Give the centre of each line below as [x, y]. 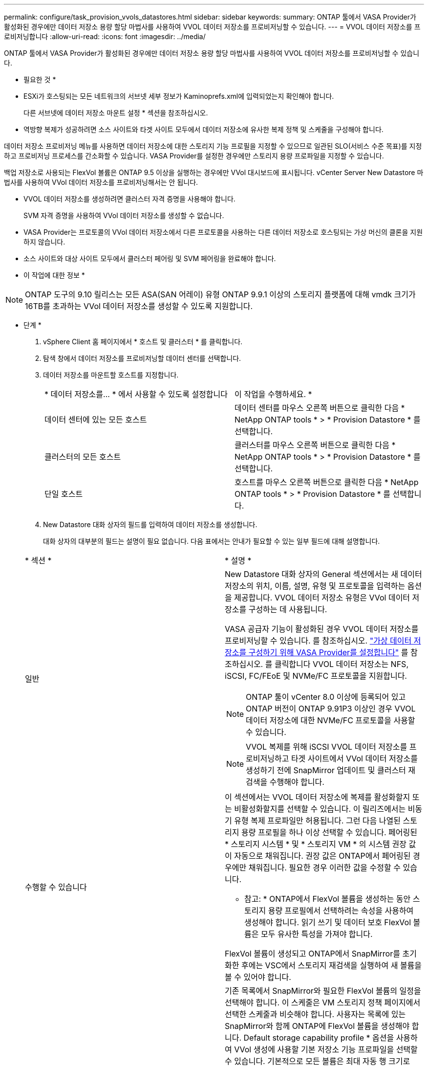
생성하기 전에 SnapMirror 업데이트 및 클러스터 [326, 770]
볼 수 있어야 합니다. [258, 977]
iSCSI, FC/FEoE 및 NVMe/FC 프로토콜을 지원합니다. [316, 676]
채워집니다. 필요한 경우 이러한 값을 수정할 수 [324, 868]
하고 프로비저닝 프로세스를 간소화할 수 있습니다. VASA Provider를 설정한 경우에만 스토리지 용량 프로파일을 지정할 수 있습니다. [194, 156]
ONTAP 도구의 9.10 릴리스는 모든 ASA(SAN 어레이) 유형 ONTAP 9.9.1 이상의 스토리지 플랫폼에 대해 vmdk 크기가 [220, 294]
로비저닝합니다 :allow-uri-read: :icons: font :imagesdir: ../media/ [105, 36]
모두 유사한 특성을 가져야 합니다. [317, 934]
